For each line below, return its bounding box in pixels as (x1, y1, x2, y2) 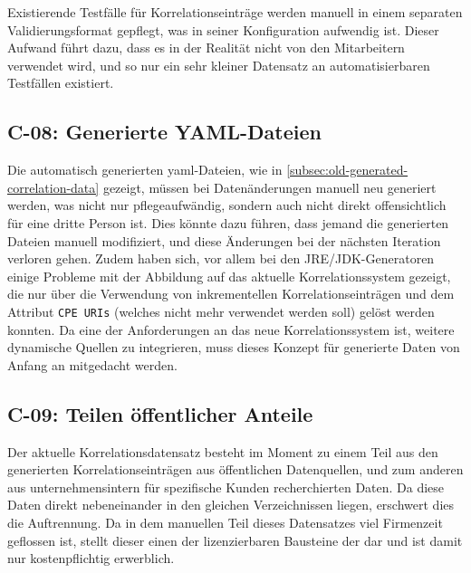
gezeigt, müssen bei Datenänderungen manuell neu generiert (102, 177, 437, 196)
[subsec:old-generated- (286, 160, 409, 179)
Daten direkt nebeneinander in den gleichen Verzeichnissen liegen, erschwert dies (7, 495, 455, 514)
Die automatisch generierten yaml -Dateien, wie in (7, 160, 283, 179)
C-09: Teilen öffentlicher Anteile (7, 399, 313, 427)
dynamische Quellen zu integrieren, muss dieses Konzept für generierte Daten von (7, 338, 460, 357)
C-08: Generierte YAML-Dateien (7, 118, 322, 146)
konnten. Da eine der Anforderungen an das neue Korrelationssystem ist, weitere (7, 320, 455, 339)
